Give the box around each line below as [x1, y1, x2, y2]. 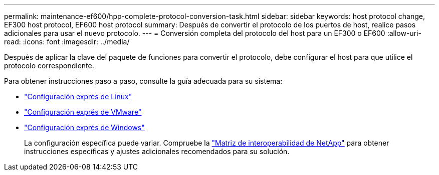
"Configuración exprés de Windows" [24, 123, 145, 132]
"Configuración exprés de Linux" [24, 92, 132, 101]
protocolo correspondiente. [4, 61, 94, 70]
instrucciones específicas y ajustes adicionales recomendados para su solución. [24, 147, 290, 156]
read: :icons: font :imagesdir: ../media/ [4, 37, 130, 46]
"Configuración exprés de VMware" [24, 108, 142, 116]
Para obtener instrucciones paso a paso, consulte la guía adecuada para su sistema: [4, 77, 283, 85]
